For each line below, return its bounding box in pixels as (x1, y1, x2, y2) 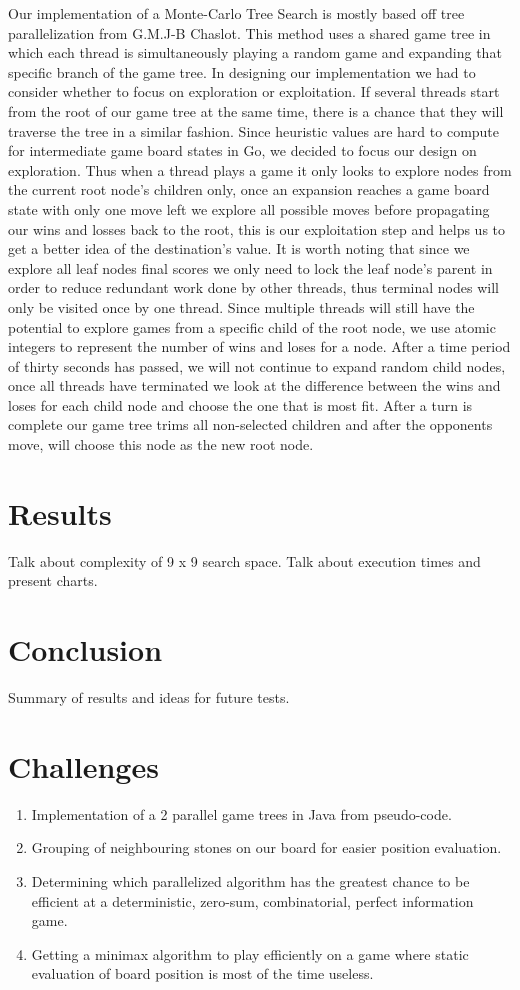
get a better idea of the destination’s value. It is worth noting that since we (8, 238, 470, 259)
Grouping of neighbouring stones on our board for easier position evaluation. (31, 837, 502, 858)
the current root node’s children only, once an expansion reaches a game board (8, 179, 490, 200)
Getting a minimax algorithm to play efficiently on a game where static (31, 943, 469, 964)
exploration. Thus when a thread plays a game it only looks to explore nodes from (8, 159, 512, 180)
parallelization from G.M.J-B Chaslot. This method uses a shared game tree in (8, 22, 491, 43)
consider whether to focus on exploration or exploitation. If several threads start (8, 81, 500, 102)
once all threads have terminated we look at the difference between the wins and (8, 375, 501, 396)
